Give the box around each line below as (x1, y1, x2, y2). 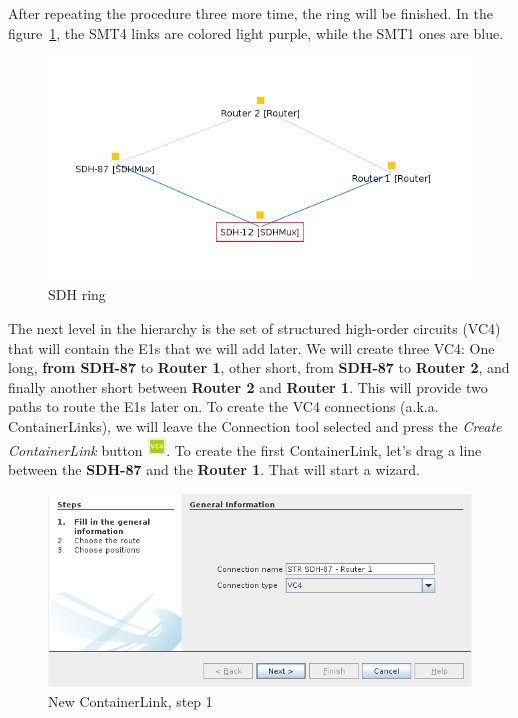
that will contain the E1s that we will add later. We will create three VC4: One (8, 337, 495, 358)
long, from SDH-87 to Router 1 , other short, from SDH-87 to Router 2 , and (8, 357, 510, 378)
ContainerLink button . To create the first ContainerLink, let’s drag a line (8, 439, 482, 460)
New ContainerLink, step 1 (48, 690, 213, 711)
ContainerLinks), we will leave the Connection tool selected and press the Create (8, 415, 502, 436)
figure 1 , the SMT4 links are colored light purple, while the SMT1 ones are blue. (8, 22, 504, 43)
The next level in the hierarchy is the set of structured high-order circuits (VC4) (8, 317, 501, 338)
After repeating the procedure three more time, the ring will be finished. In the (8, 3, 493, 23)
